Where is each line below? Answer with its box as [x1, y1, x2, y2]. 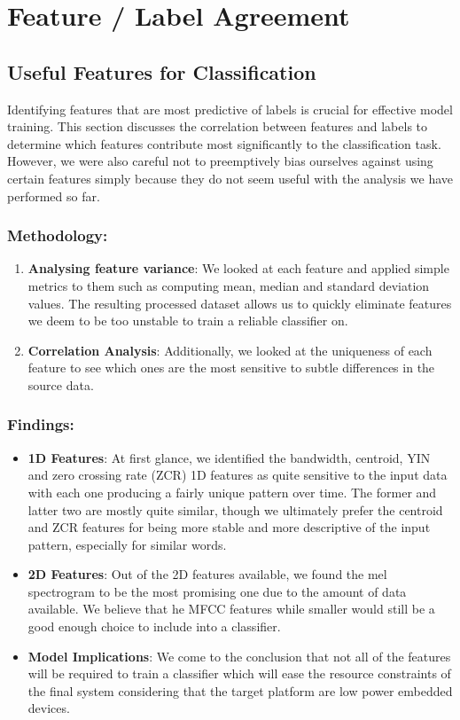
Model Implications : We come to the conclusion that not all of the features [27, 646, 451, 665]
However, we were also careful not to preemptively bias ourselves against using [7, 152, 433, 170]
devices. [27, 699, 70, 717]
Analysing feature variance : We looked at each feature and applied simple [27, 259, 449, 278]
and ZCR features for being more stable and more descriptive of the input [27, 518, 431, 536]
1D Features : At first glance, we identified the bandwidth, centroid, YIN [27, 448, 431, 466]
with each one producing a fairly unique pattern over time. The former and [27, 482, 437, 501]
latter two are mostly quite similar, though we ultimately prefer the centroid [27, 500, 443, 519]
